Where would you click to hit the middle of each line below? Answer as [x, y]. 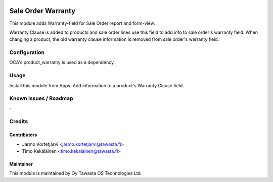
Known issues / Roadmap [41, 98]
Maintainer [21, 164]
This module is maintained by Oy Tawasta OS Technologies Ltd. [76, 173]
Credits [18, 122]
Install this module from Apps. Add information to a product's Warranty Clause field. [97, 85]
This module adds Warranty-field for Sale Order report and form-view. [82, 23]
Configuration [27, 52]
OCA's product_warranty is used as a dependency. [62, 63]
